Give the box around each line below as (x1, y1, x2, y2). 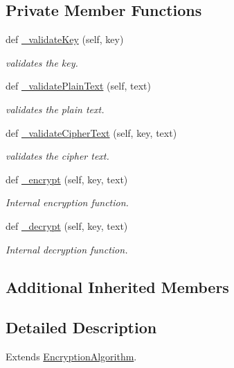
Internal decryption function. (6, 242, 128, 256)
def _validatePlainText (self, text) (6, 78, 151, 93)
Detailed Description (6, 317, 157, 338)
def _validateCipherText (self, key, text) (6, 125, 177, 140)
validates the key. (6, 55, 78, 69)
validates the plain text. (6, 101, 105, 116)
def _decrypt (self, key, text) (6, 218, 128, 233)
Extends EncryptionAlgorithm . (6, 349, 137, 364)
